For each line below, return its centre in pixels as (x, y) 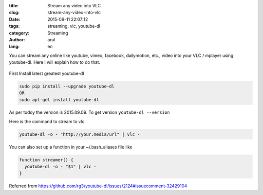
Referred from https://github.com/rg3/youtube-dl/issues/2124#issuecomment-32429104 (98, 186)
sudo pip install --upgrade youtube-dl (67, 86)
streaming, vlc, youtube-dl (74, 26)
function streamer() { (46, 160)
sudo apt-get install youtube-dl (59, 100)
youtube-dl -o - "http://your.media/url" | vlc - (80, 134)
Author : (17, 39)
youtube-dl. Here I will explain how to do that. (55, 62)
